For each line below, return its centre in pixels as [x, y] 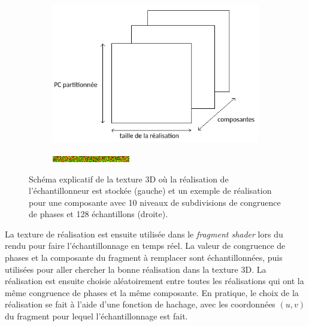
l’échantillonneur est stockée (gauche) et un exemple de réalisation [150, 191]
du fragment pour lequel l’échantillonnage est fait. [96, 316]
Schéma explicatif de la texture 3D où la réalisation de [129, 179]
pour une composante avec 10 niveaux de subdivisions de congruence [155, 202]
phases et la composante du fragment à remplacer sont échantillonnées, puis [144, 258]
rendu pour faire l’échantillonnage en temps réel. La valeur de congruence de [145, 246]
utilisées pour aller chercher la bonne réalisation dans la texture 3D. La [136, 269]
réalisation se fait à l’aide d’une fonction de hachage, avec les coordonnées [140, 304]
